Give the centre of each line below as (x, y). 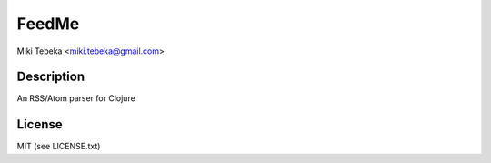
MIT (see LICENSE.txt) (59, 147)
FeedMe (48, 24)
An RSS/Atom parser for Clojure (76, 98)
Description (51, 77)
